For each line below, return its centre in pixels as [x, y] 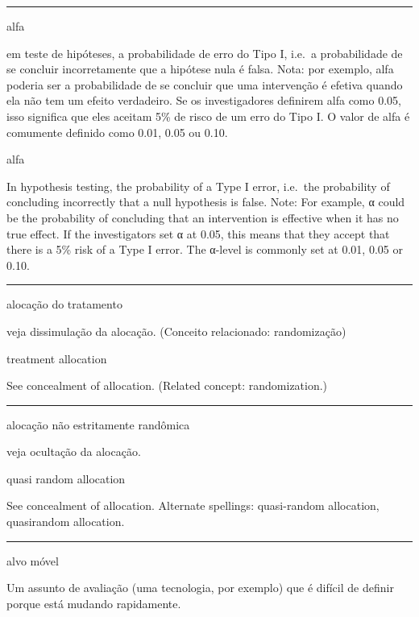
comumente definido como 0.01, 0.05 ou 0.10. [117, 132]
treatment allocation [57, 358]
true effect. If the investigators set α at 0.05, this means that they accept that [198, 233]
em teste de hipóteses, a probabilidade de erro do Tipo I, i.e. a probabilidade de [205, 53]
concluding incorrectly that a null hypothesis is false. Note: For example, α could [206, 202]
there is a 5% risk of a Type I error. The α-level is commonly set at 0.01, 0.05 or [205, 249]
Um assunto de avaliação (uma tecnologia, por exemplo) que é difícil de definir [200, 588]
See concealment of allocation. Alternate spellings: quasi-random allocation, [193, 505]
